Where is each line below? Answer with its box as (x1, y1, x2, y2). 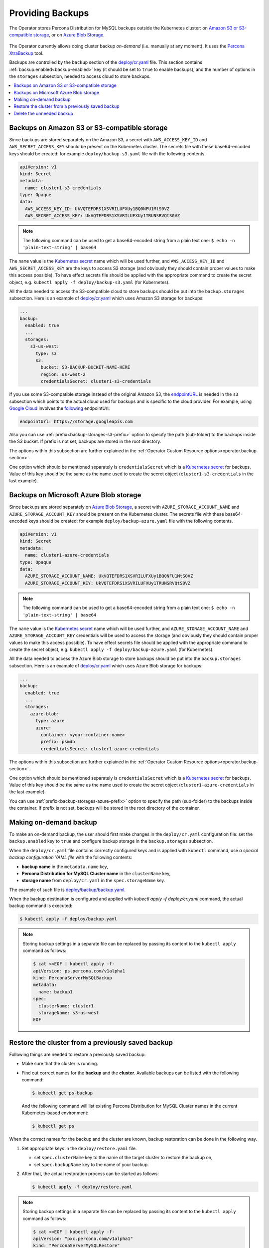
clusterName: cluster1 (38, 1003, 94, 1008)
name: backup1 (38, 989, 73, 994)
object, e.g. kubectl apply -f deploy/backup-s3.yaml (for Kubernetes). (9, 279, 170, 285)
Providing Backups (9, 7, 89, 18)
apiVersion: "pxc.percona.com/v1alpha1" (33, 1236, 133, 1242)
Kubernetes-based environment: (21, 1110, 89, 1116)
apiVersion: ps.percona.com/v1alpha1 (33, 968, 126, 973)
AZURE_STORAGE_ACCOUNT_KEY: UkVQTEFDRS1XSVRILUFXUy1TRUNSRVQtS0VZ (25, 580, 191, 586)
